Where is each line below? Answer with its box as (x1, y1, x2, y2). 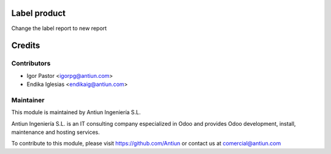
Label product (11, 8, 66, 18)
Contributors (11, 59, 51, 67)
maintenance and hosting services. (11, 128, 101, 136)
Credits (11, 40, 40, 51)
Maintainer (11, 96, 45, 104)
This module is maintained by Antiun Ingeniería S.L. (11, 109, 141, 116)
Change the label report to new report (11, 25, 107, 32)
